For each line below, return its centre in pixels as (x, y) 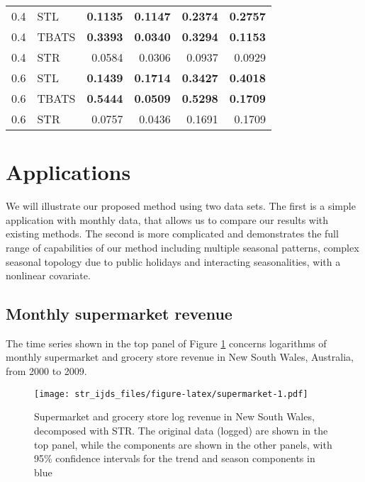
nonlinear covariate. (48, 275)
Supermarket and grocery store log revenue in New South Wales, (174, 416)
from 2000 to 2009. (46, 371)
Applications (68, 172)
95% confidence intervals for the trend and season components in (175, 458)
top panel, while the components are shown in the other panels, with (183, 444)
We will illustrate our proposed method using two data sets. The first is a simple (181, 206)
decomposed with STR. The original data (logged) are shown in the (181, 430)
